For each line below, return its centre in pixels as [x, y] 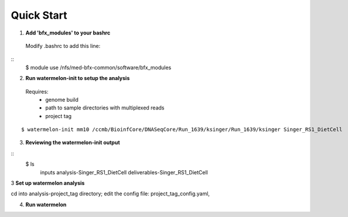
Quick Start [39, 15]
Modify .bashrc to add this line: [63, 46]
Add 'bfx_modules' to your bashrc [68, 33]
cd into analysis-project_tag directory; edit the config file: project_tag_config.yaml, [110, 194]
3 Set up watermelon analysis [48, 183]
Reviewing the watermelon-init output [73, 143]
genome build [62, 99]
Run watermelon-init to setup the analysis [78, 78]
